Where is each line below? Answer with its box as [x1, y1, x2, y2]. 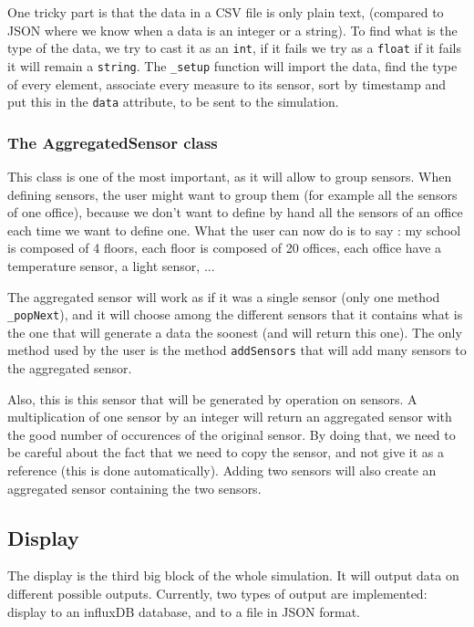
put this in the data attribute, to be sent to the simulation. [7, 92, 339, 111]
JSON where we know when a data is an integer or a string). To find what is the [7, 20, 458, 39]
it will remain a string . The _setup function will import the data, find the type [7, 56, 458, 75]
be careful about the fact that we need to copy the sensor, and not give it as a [7, 443, 444, 462]
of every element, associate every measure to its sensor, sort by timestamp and [7, 74, 446, 93]
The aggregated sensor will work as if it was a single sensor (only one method [7, 287, 440, 306]
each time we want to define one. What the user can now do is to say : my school [7, 220, 461, 239]
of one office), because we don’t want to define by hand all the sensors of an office [7, 203, 463, 222]
